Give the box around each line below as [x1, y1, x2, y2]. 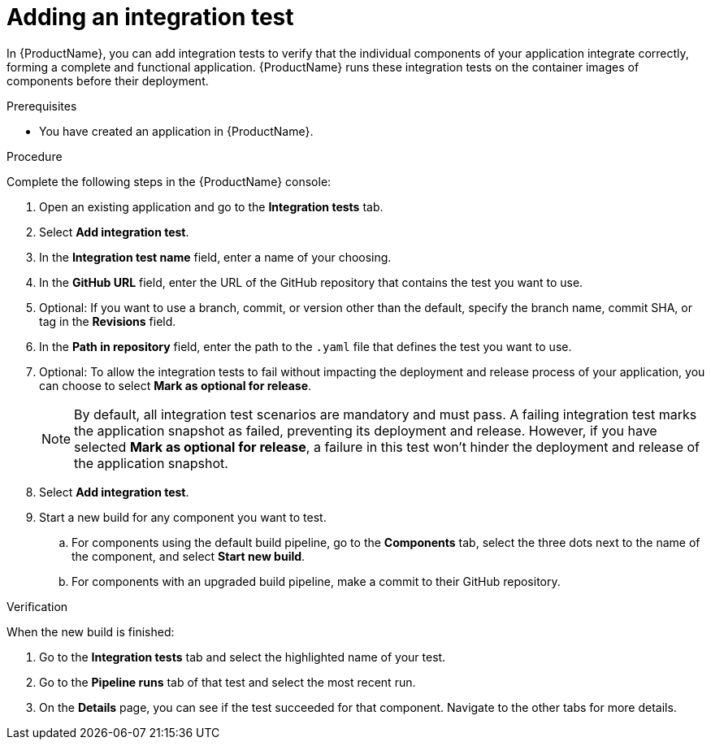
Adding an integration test [7, 3, 294, 31]
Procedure [7, 149, 63, 163]
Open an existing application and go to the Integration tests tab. [39, 199, 384, 214]
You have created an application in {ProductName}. [39, 124, 314, 138]
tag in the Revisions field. [39, 314, 176, 328]
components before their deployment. [7, 73, 209, 88]
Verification [7, 599, 68, 614]
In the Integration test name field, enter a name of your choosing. [39, 249, 392, 264]
